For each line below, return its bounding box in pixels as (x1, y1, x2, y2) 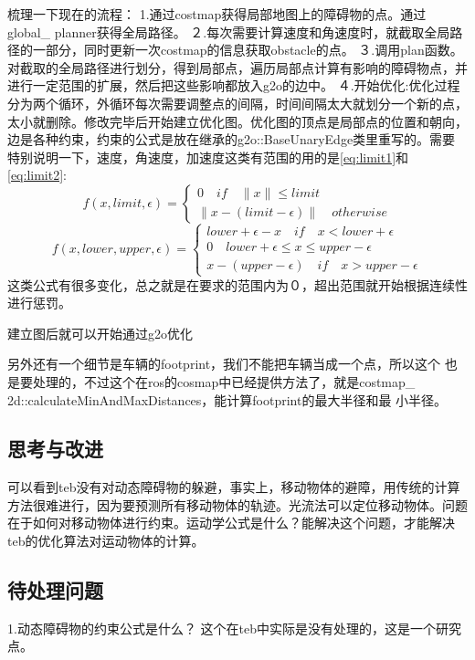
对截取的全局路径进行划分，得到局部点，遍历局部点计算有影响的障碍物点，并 (7, 58, 468, 77)
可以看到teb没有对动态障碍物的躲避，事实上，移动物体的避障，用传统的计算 (7, 477, 460, 497)
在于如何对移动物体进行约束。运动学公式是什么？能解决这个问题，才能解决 (7, 513, 455, 532)
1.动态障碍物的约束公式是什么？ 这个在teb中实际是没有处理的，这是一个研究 (7, 618, 461, 637)
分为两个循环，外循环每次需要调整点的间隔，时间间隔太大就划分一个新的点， (7, 93, 468, 112)
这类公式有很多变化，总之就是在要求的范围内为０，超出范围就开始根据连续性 (7, 275, 468, 294)
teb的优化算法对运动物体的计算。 (7, 531, 205, 550)
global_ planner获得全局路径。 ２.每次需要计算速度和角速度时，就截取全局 (7, 22, 450, 41)
